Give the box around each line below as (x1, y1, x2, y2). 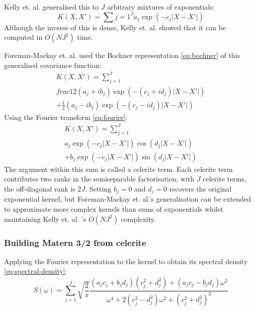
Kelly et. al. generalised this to (4, 2, 99, 12)
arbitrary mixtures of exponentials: (107, 2, 215, 12)
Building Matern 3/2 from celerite (4, 236, 146, 248)
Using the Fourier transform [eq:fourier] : (4, 111, 128, 122)
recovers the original (169, 183, 232, 194)
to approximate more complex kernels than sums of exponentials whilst (4, 203, 223, 214)
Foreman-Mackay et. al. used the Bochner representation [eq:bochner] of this (4, 50, 240, 60)
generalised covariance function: (4, 59, 102, 70)
